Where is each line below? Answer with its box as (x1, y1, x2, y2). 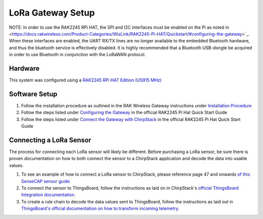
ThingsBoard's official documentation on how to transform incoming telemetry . (21, 205, 180, 212)
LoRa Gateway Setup (9, 7, 95, 18)
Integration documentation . (21, 192, 76, 198)
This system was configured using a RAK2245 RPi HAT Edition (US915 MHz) (9, 77, 162, 83)
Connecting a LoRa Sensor (9, 136, 92, 144)
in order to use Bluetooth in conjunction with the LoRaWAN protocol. (9, 52, 146, 58)
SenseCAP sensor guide (21, 178, 70, 184)
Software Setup (9, 90, 58, 98)
